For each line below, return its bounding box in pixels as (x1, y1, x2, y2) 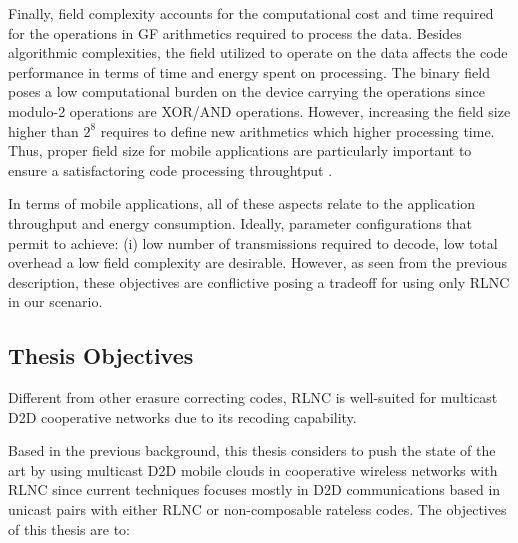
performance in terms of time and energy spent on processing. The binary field (8, 61, 490, 82)
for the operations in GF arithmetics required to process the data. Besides (8, 22, 462, 43)
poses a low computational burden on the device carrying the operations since (8, 81, 485, 102)
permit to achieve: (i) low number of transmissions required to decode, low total (8, 232, 498, 253)
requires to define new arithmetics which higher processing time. (100, 120, 495, 141)
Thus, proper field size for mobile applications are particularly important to (8, 140, 472, 161)
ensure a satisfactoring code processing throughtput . (8, 159, 333, 180)
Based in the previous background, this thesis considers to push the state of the (8, 440, 496, 461)
